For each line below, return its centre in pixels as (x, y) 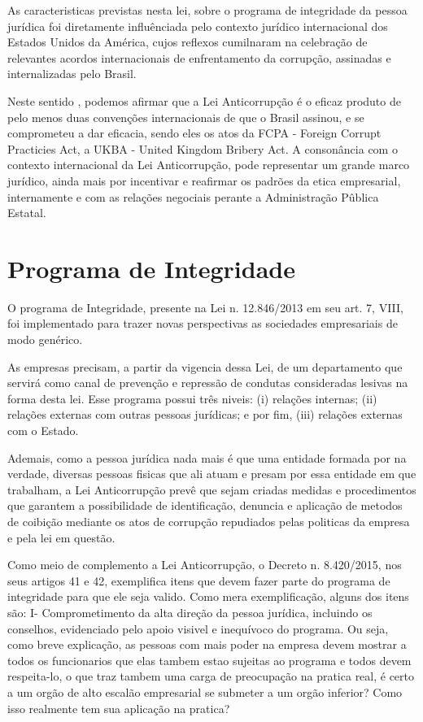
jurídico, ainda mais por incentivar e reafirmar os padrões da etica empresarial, (204, 180)
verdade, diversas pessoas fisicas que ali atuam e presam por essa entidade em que (212, 474)
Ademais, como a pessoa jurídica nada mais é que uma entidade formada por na (207, 457)
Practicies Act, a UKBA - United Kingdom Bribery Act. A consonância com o (203, 148)
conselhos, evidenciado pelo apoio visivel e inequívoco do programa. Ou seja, (198, 628)
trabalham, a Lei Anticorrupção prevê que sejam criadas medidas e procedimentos (212, 489)
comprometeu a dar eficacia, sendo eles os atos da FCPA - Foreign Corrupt (194, 133)
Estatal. (27, 213)
